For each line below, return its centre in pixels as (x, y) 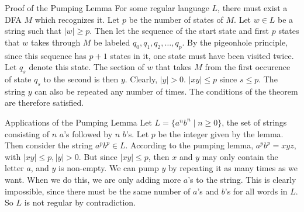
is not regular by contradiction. (80, 202)
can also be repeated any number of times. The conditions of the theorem (166, 91)
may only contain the (240, 156)
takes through (56, 42)
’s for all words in (256, 191)
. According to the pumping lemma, (189, 145)
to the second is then (81, 79)
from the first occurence (248, 67)
